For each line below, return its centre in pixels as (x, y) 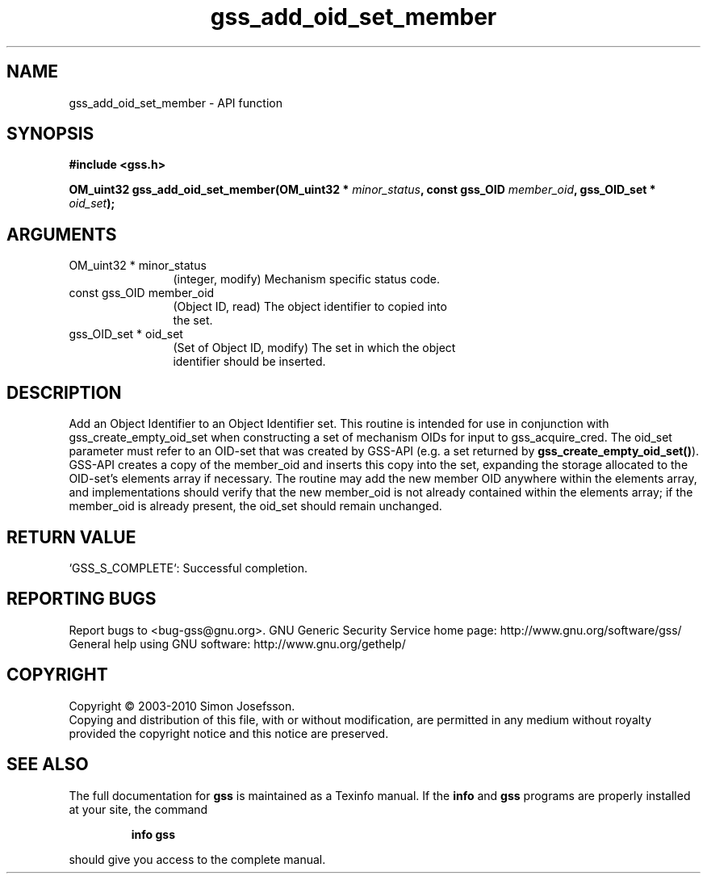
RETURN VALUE (71, 537)
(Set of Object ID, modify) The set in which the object (314, 348)
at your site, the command (138, 809)
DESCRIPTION (64, 392)
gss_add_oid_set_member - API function (176, 103)
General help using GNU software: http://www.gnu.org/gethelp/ (237, 643)
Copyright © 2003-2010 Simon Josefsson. (182, 706)
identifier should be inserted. (249, 362)
